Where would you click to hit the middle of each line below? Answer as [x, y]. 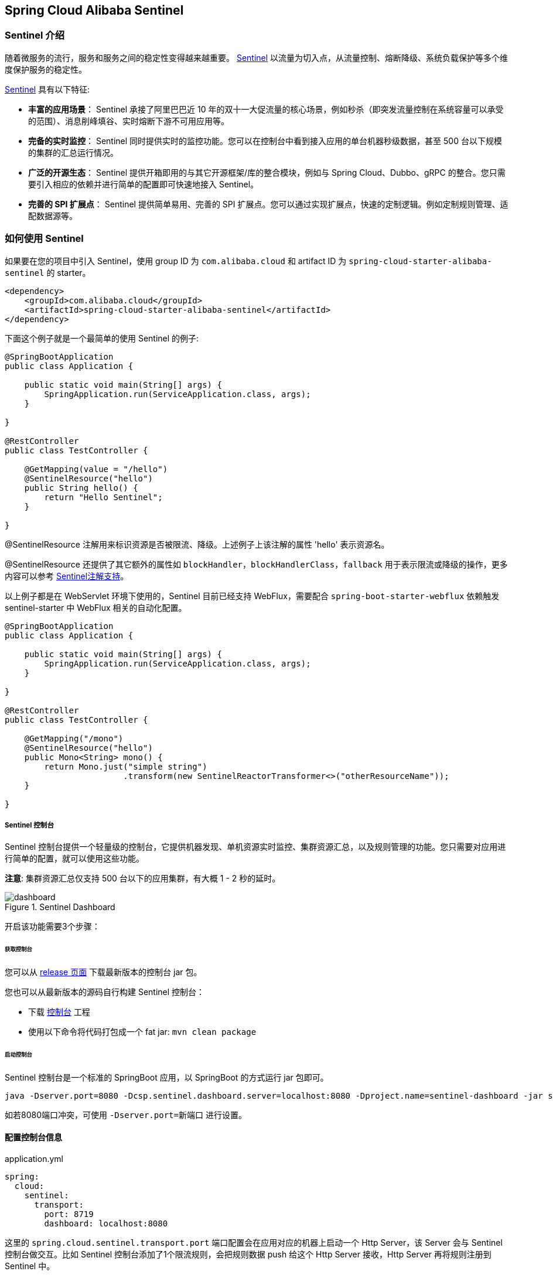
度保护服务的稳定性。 [46, 69]
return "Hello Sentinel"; [103, 497]
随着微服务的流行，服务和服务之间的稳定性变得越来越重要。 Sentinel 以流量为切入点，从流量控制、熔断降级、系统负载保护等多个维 [257, 57]
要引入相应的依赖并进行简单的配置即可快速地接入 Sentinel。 [144, 184]
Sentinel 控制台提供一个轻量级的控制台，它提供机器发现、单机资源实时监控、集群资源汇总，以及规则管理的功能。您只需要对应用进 [255, 847]
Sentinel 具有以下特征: [47, 89]
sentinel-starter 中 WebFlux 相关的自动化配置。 [96, 607]
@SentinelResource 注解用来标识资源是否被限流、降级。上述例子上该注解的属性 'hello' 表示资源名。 [197, 544]
